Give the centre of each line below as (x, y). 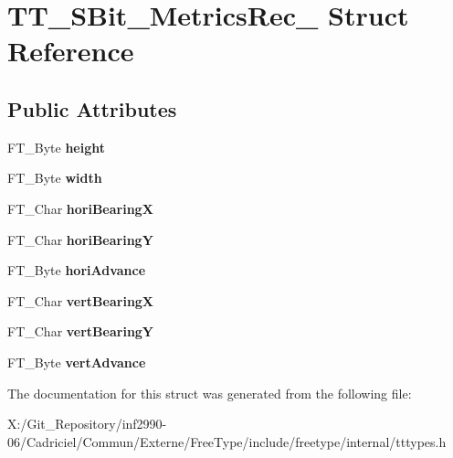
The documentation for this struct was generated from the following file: (210, 393)
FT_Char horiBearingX (80, 208)
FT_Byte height (56, 147)
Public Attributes (92, 108)
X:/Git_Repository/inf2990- (87, 424)
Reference (71, 51)
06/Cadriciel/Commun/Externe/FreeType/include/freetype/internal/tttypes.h (227, 441)
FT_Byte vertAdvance (77, 362)
